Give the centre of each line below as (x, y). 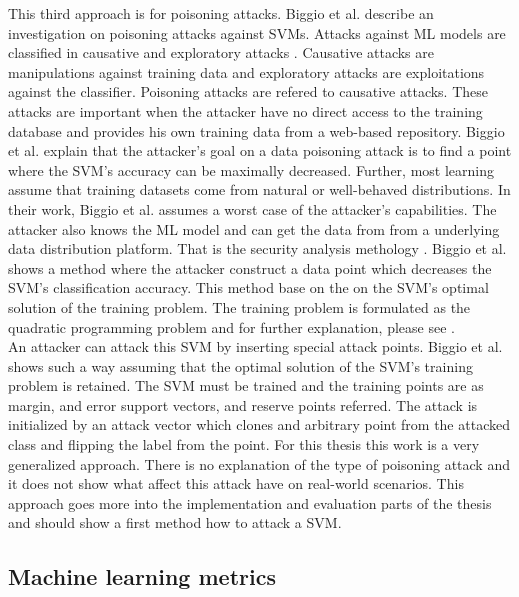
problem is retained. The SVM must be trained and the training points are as (246, 385)
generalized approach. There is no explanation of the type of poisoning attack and (259, 463)
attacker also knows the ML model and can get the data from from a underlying (254, 228)
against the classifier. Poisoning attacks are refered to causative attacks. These (248, 91)
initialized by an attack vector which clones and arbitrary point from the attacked (259, 424)
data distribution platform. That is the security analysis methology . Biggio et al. (257, 248)
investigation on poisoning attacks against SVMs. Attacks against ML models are (257, 32)
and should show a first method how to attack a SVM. (175, 522)
